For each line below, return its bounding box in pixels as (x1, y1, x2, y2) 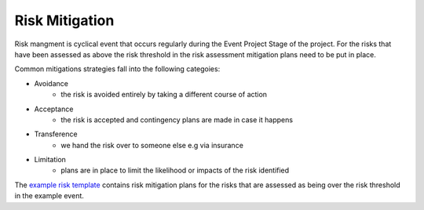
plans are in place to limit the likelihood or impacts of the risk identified (60, 165, 290, 176)
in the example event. (14, 191, 84, 201)
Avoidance (34, 78, 68, 88)
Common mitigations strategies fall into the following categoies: (14, 64, 221, 74)
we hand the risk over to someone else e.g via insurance (60, 140, 243, 150)
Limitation (34, 155, 67, 165)
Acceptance (34, 104, 74, 114)
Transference (34, 129, 78, 139)
